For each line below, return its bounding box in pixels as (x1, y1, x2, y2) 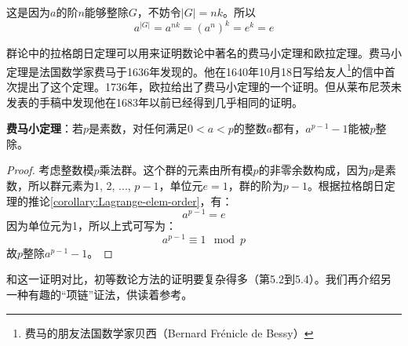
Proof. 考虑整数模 (6, 162, 94, 178)
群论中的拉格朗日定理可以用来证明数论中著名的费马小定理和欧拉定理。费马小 (6, 45, 402, 61)
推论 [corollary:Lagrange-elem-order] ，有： (27, 192, 233, 209)
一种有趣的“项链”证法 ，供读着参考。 (6, 286, 193, 303)
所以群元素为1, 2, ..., (27, 177, 131, 193)
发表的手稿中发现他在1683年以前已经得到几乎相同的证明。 (6, 93, 303, 110)
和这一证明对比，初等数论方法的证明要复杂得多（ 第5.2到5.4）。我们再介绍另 (6, 271, 392, 287)
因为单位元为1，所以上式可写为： (6, 217, 177, 234)
